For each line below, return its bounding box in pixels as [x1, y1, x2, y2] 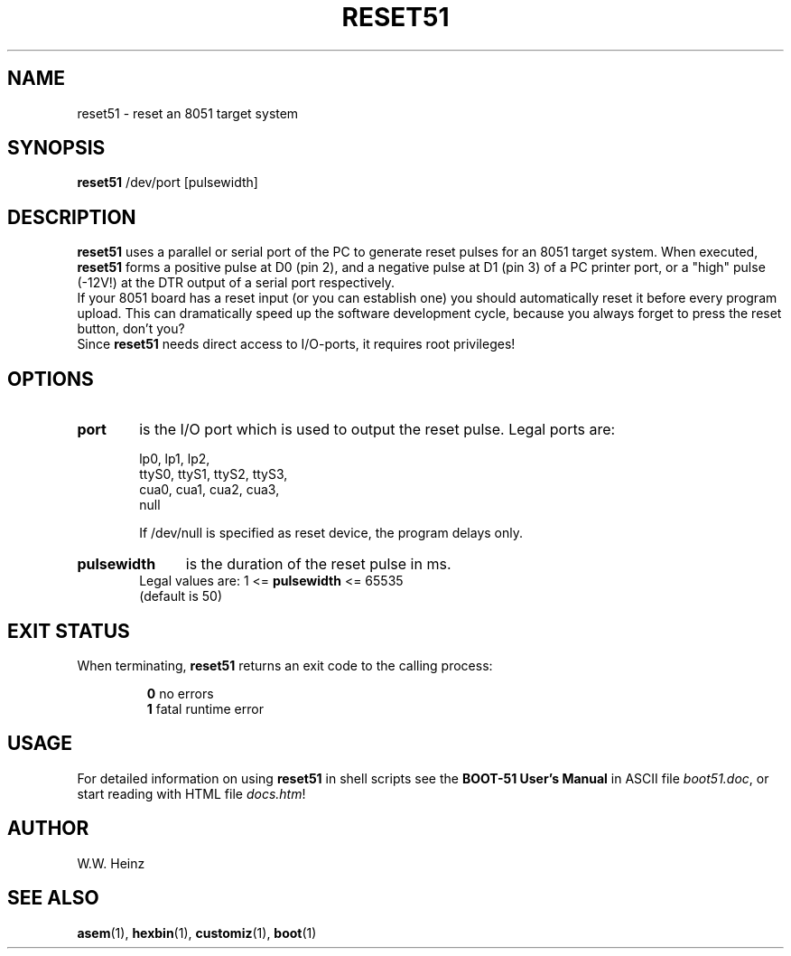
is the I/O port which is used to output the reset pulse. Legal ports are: [139, 420, 616, 439]
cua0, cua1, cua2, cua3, [139, 482, 280, 498]
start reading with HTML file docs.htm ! [77, 785, 306, 801]
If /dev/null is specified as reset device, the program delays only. [139, 525, 524, 541]
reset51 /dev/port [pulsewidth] [77, 174, 258, 191]
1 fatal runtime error [146, 700, 264, 717]
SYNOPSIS [7, 136, 106, 160]
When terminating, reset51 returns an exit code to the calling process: [77, 657, 493, 673]
